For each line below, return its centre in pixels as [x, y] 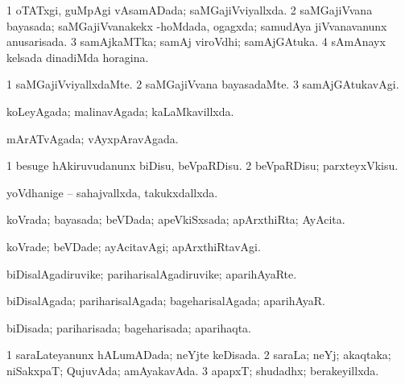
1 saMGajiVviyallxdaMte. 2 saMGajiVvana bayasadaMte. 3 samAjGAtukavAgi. [203, 84]
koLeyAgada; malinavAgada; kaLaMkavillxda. [120, 111]
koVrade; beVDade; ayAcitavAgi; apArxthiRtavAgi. [134, 246]
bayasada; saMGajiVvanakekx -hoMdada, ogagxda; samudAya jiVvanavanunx [197, 25]
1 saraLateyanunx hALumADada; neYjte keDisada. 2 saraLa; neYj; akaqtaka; [199, 355]
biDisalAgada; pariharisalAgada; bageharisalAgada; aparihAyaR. [166, 301]
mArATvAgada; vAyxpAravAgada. [93, 138]
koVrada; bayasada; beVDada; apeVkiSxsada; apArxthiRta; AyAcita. [176, 219]
